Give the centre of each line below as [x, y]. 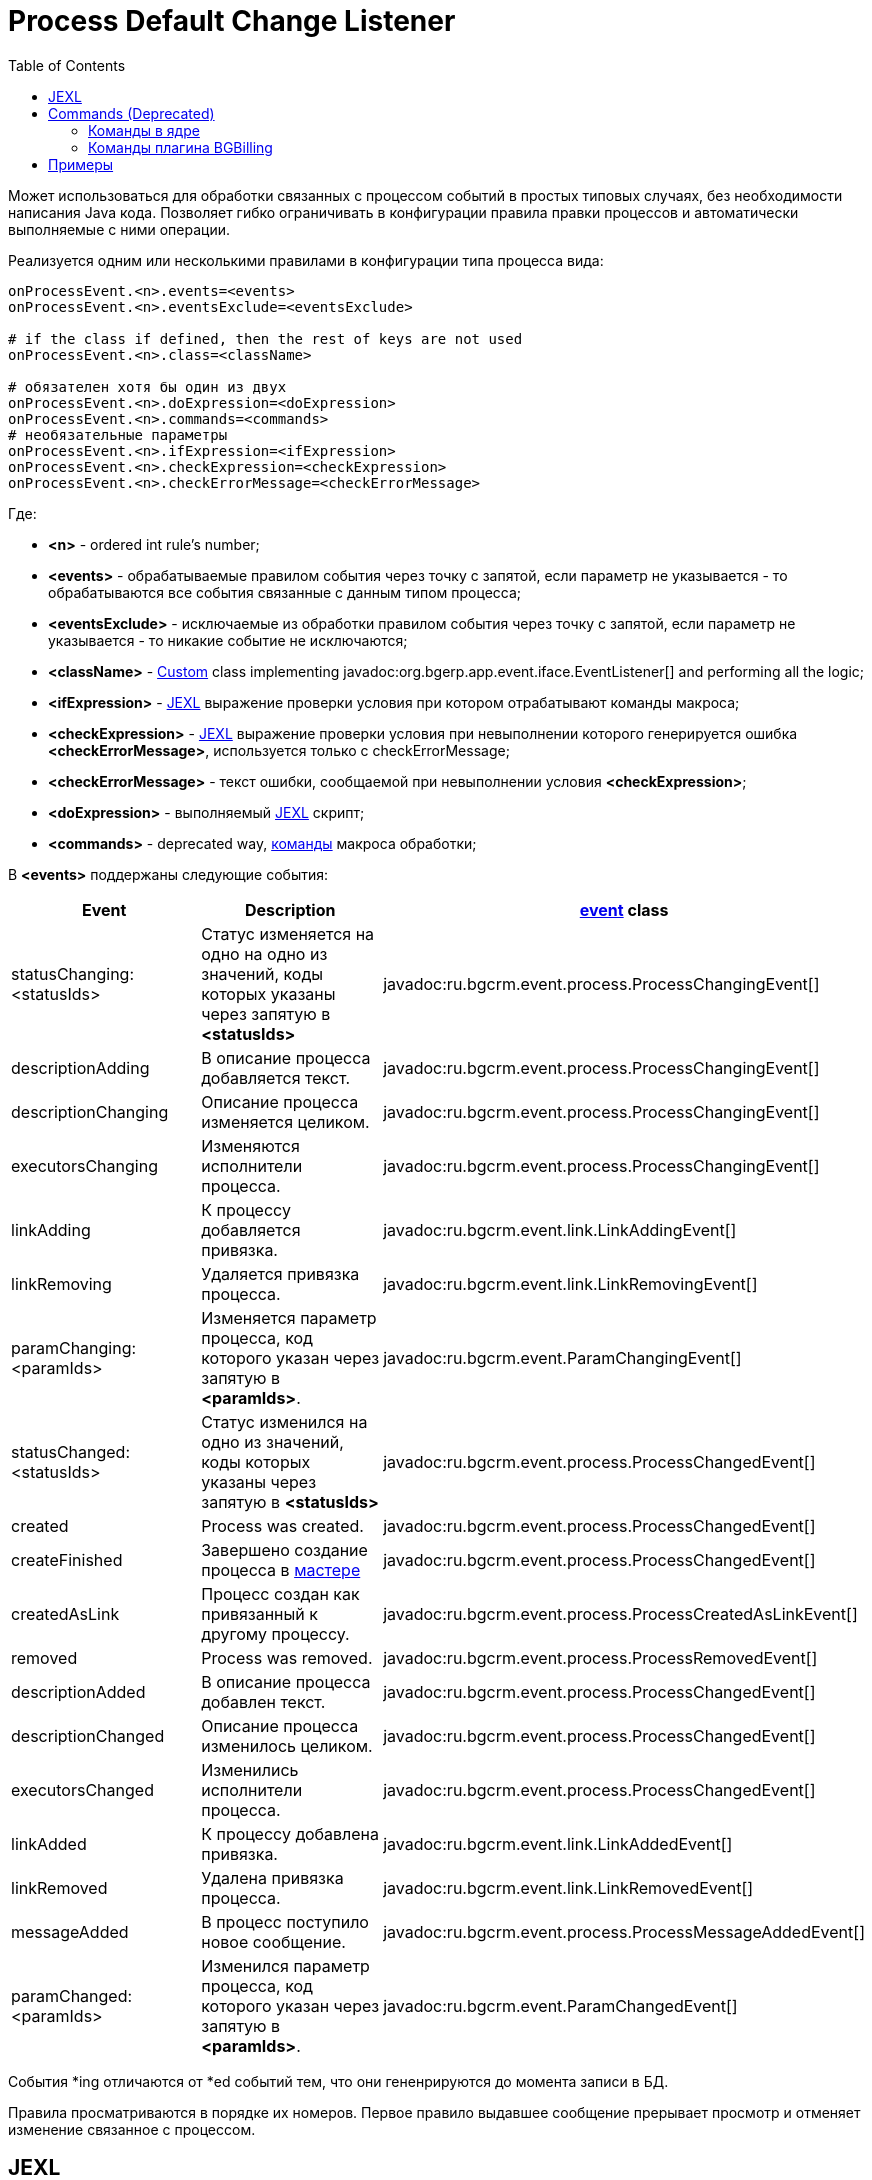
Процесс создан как [280, 1593]
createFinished [67, 1559]
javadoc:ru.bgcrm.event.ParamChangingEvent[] [562, 1357]
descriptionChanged [88, 1735]
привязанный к [259, 1613]
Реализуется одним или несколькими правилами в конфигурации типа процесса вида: [306, 260]
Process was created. [282, 1525]
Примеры [81, 164]
